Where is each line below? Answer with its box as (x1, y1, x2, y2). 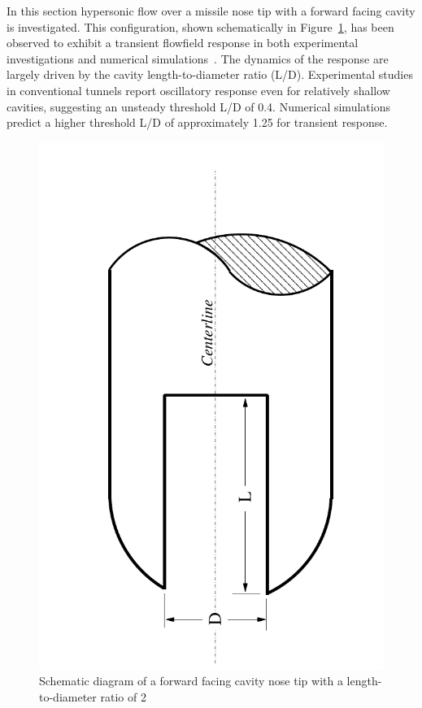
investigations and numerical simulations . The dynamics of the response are (7, 50, 389, 67)
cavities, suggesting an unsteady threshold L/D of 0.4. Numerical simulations (7, 98, 390, 115)
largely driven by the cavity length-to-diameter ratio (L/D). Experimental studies (7, 66, 413, 83)
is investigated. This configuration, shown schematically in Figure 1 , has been (7, 18, 394, 35)
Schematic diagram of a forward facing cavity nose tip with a (39, 672, 343, 689)
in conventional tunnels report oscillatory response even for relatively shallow (7, 81, 390, 98)
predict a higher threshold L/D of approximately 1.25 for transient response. (7, 114, 388, 131)
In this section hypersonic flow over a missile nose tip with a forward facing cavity (7, 2, 415, 19)
